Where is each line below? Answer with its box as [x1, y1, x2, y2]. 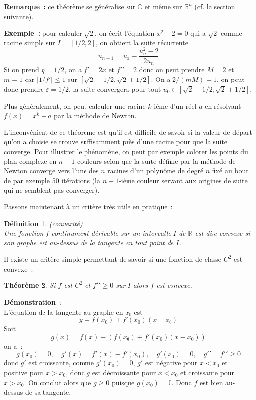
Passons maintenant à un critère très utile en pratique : [4, 201, 173, 211]
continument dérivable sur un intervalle [51, 228, 171, 238]
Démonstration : [4, 297, 61, 307]
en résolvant [205, 100, 241, 111]
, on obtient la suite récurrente [96, 37, 188, 47]
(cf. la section [194, 1, 235, 11]
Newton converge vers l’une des [4, 165, 99, 176]
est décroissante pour [92, 367, 156, 378]
